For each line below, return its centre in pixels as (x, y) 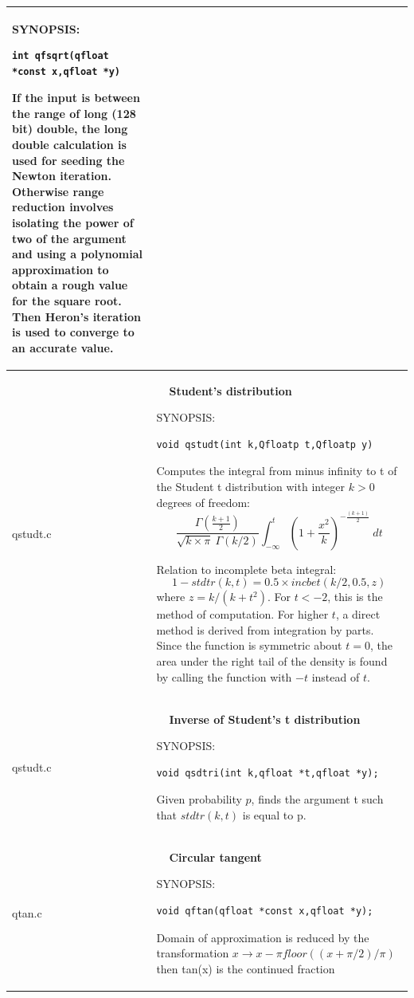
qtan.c (27, 912)
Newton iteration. (62, 176)
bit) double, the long (70, 129)
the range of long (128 (74, 113)
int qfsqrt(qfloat (61, 56)
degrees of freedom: (203, 502)
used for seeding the (68, 160)
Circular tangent (215, 857)
